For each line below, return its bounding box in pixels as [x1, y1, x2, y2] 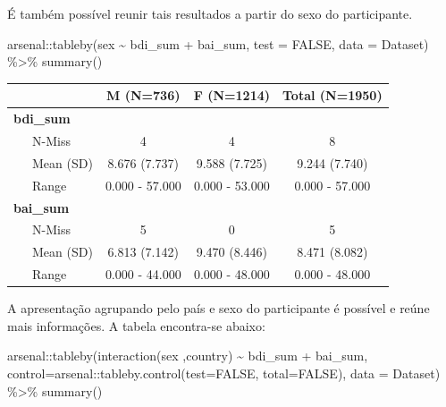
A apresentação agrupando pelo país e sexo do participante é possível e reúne [7, 299, 430, 318]
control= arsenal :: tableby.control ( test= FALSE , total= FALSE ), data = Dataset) [7, 363, 441, 382]
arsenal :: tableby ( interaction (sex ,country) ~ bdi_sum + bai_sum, [7, 346, 368, 365]
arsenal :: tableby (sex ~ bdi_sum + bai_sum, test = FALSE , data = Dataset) [7, 34, 429, 53]
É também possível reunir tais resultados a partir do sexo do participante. [7, 4, 413, 22]
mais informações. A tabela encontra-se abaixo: [7, 316, 265, 335]
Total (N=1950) [282, 86, 383, 105]
